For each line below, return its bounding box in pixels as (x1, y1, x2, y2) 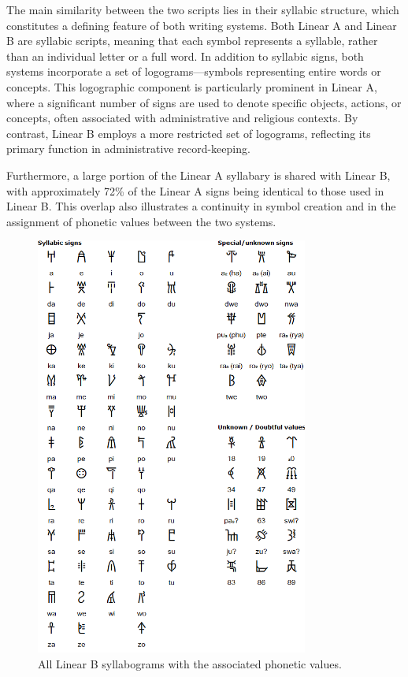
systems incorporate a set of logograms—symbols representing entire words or (6, 63, 381, 80)
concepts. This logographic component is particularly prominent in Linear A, (6, 78, 377, 95)
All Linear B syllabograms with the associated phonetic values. (38, 655, 342, 671)
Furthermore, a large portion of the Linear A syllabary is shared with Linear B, (6, 166, 391, 183)
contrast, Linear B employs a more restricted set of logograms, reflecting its (6, 125, 371, 141)
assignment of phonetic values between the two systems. (6, 213, 276, 229)
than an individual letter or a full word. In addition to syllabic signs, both (6, 47, 364, 64)
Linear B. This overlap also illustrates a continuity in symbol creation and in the (6, 198, 396, 214)
